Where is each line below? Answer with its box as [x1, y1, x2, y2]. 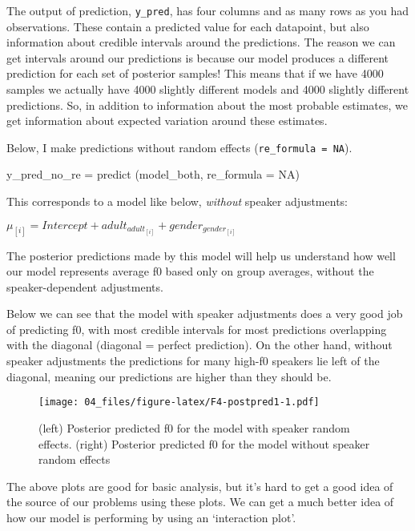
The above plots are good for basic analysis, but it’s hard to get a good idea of [6, 477, 393, 494]
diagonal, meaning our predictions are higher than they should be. [6, 368, 332, 384]
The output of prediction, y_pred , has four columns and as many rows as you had [6, 2, 409, 18]
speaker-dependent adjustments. [6, 278, 163, 295]
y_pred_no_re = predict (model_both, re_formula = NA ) [6, 166, 300, 183]
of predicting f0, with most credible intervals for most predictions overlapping [6, 320, 387, 337]
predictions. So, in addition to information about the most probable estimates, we [6, 96, 408, 113]
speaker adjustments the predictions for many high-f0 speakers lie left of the [6, 352, 380, 369]
